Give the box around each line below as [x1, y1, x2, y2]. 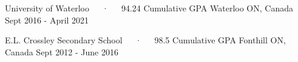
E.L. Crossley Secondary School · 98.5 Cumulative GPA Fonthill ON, [5, 34, 286, 46]
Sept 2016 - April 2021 [5, 13, 89, 26]
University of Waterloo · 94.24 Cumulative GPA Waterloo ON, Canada [5, 2, 293, 14]
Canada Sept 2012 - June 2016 [5, 45, 118, 58]
